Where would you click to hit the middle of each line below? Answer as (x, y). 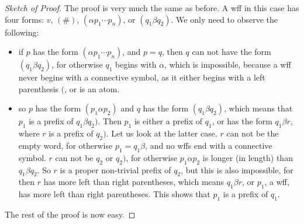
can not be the (253, 133)
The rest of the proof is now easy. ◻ (70, 214)
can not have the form (232, 52)
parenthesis (39, 88)
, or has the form (242, 121)
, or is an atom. (92, 88)
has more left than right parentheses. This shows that (114, 194)
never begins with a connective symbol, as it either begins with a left (142, 77)
